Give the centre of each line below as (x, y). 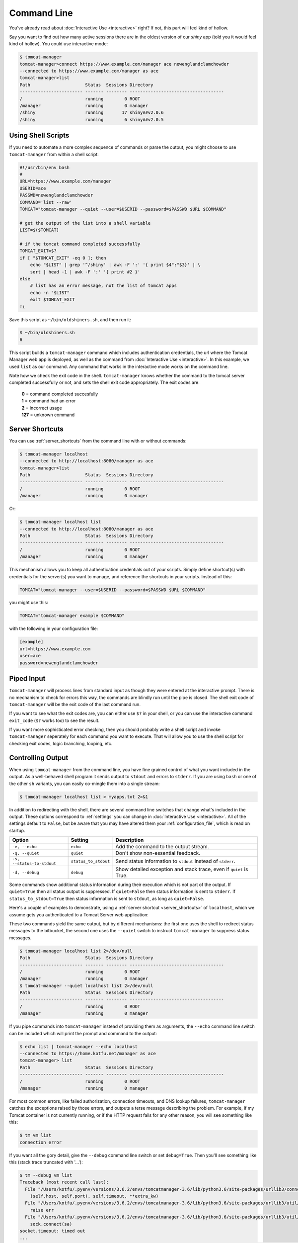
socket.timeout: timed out (52, 1231)
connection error (41, 1142)
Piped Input (27, 679)
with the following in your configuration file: (54, 628)
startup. (17, 830)
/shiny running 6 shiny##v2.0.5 (92, 120)
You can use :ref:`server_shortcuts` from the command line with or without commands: (98, 441)
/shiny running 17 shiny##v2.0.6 (92, 113)
